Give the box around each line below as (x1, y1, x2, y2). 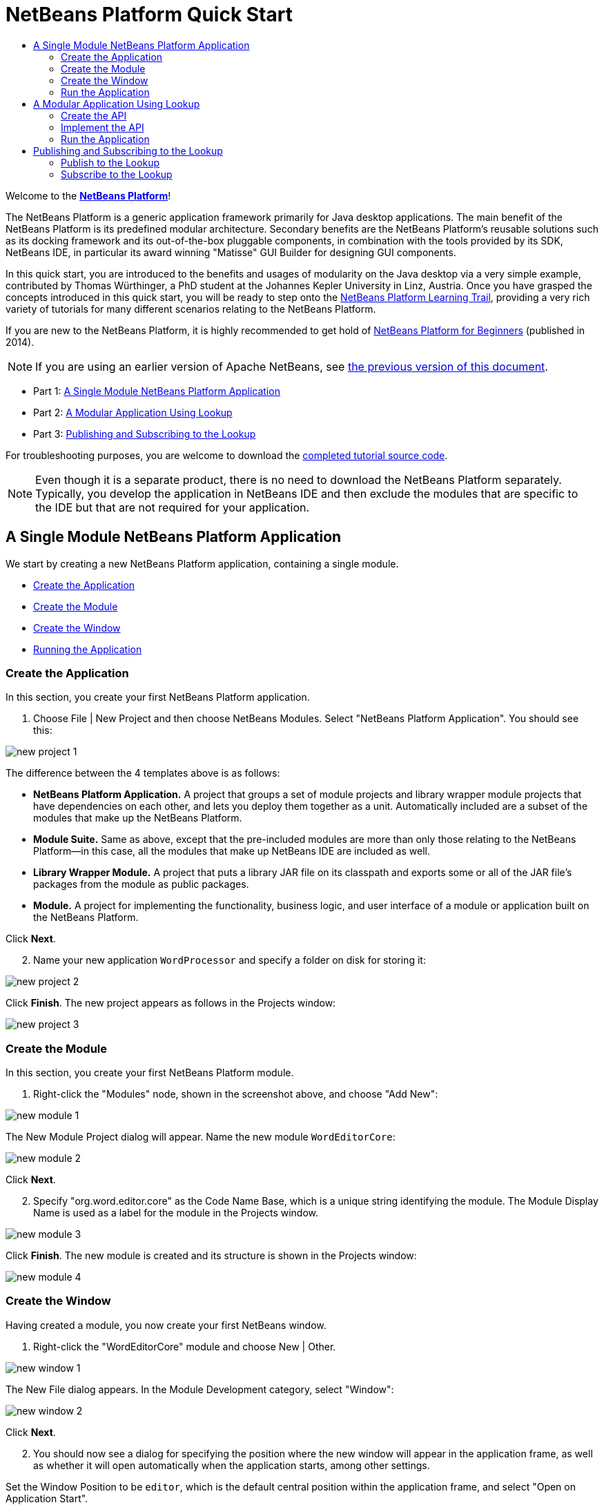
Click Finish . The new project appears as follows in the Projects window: (6, 997, 336, 1009)
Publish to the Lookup (61, 156, 160, 168)
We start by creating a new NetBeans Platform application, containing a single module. (6, 557, 399, 570)
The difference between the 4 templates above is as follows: (6, 767, 280, 779)
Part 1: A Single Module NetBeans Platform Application (33, 385, 280, 397)
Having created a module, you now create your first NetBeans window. (6, 1319, 327, 1331)
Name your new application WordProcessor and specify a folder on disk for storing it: (33, 954, 426, 967)
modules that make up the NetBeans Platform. (33, 812, 242, 824)
